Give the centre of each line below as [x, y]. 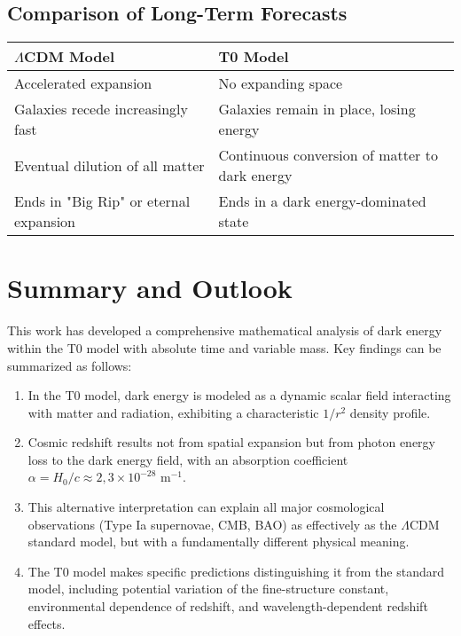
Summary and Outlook [150, 288]
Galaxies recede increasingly [101, 109]
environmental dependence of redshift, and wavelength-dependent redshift [228, 606]
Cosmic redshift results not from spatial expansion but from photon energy [231, 442]
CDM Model [70, 57]
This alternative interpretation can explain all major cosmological [206, 507]
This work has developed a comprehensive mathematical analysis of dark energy [225, 330]
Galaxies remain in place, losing [317, 109]
